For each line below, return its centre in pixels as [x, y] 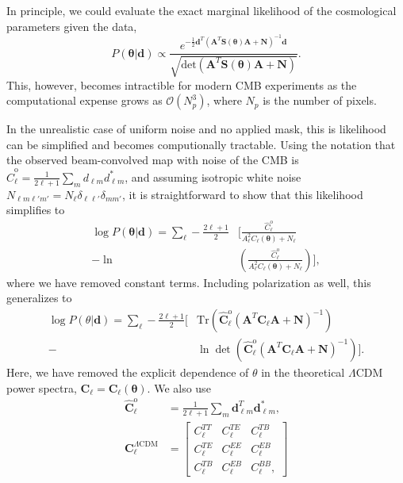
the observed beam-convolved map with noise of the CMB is [153, 160]
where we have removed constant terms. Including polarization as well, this [189, 282]
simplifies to [36, 210]
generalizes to [39, 298]
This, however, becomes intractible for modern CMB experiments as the [182, 84]
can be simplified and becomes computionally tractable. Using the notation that [201, 144]
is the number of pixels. [320, 100]
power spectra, [42, 387]
